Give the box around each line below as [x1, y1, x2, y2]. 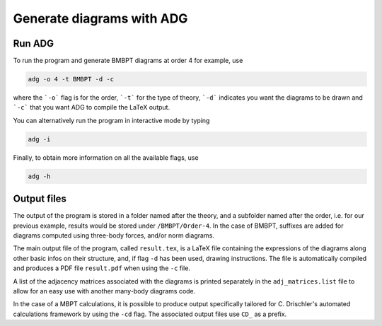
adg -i [28, 135, 51, 143]
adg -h [28, 172, 51, 180]
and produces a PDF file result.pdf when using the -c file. [13, 264, 191, 272]
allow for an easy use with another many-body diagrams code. [13, 287, 196, 295]
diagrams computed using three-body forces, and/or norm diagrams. [13, 231, 215, 240]
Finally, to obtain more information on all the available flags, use [13, 153, 199, 162]
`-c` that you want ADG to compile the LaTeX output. [13, 103, 170, 112]
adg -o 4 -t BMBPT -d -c [28, 75, 115, 83]
